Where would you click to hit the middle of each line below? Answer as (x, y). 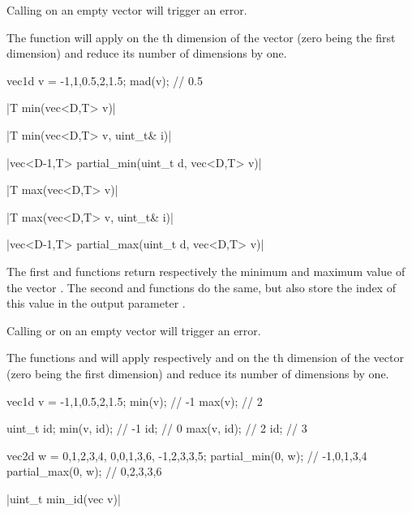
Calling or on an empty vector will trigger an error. (134, 330)
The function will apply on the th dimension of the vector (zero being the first (201, 37)
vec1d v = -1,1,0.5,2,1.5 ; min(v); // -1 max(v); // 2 (135, 401)
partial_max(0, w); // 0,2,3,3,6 (84, 471)
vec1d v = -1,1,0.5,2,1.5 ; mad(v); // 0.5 (105, 80)
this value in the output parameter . (96, 303)
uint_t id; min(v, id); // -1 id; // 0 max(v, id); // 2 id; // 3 (157, 428)
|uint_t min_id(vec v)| (64, 498)
